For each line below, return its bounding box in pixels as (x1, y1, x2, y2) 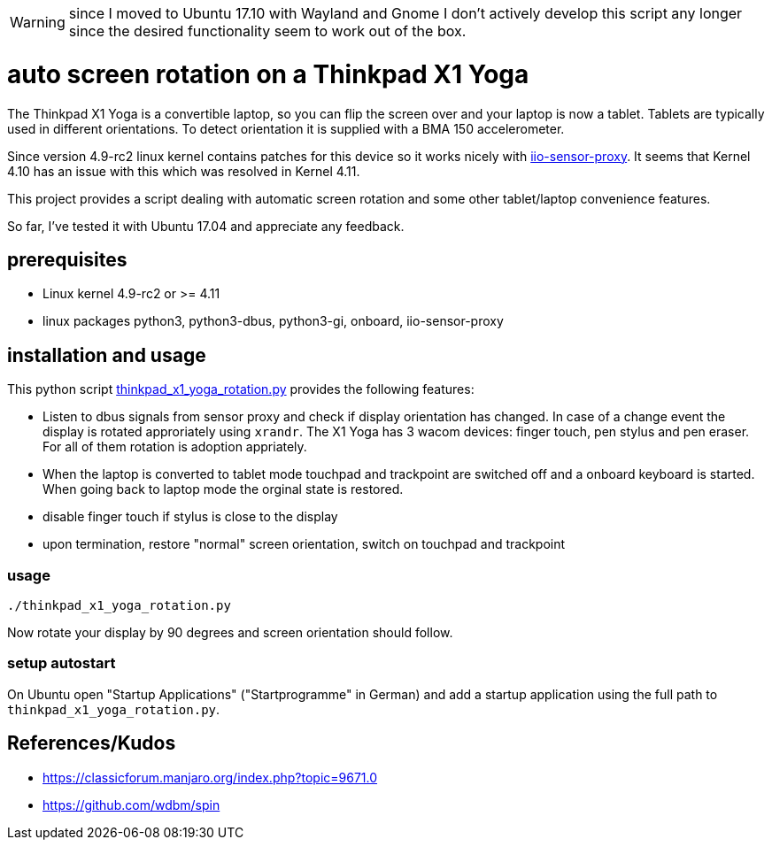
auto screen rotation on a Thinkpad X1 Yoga (7, 58, 529, 89)
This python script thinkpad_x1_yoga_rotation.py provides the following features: (7, 381, 475, 397)
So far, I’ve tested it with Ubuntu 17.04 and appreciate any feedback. (7, 218, 405, 234)
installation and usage (7, 343, 206, 366)
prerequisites (7, 248, 127, 271)
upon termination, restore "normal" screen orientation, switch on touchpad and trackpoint (42, 536, 566, 552)
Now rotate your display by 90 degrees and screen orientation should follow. (7, 624, 453, 640)
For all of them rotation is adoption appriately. (42, 439, 307, 455)
